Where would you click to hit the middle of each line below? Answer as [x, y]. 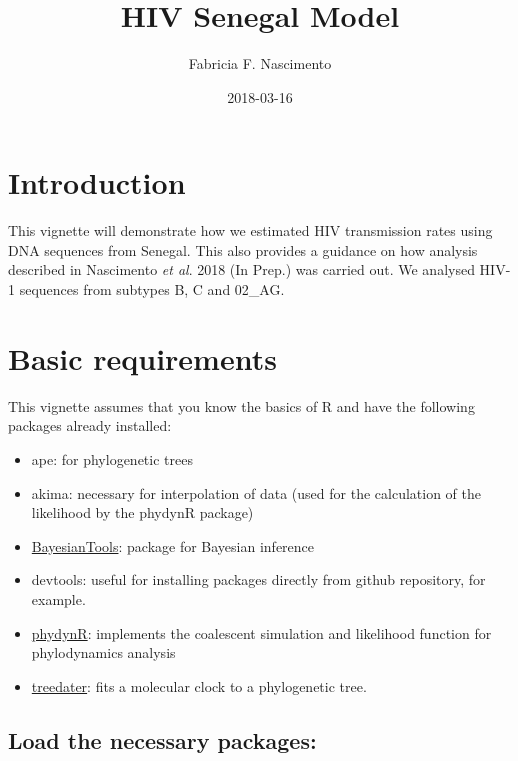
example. [58, 598]
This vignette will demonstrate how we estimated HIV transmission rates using [250, 230]
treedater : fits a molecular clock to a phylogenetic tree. [199, 685]
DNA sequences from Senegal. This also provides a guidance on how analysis [243, 249]
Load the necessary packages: [162, 739]
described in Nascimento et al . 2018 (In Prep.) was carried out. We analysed [241, 269]
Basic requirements [142, 357]
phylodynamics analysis [103, 652]
